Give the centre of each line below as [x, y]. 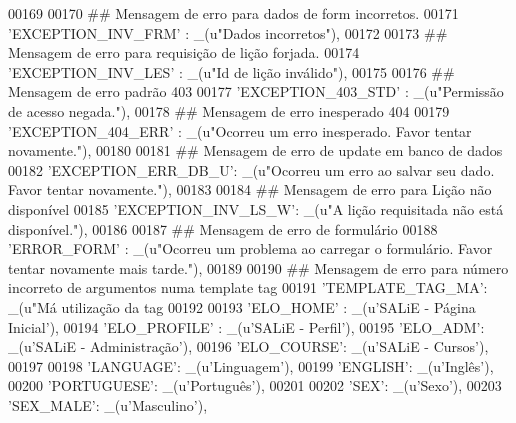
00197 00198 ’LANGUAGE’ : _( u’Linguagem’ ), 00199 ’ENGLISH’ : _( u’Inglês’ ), [251, 365]
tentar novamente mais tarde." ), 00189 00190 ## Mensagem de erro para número [258, 267]
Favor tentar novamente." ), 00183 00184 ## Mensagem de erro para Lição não [250, 189]
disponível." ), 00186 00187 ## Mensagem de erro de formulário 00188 [223, 228]
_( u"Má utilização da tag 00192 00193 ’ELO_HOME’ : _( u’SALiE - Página [242, 306]
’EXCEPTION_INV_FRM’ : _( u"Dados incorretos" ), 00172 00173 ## [228, 32]
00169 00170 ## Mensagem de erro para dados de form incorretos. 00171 [233, 13]
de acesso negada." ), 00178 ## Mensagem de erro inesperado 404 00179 [229, 110]
